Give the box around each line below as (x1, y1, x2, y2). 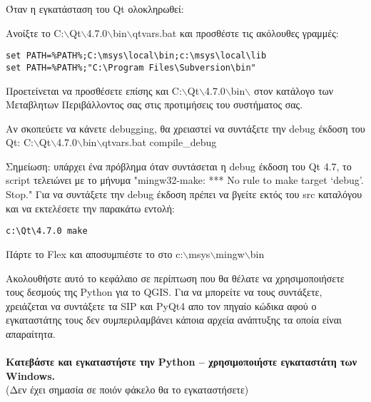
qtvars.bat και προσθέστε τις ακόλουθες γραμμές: (132, 25, 339, 40)
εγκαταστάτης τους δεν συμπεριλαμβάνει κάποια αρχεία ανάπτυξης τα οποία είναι (6, 312, 342, 327)
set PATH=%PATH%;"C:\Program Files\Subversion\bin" (6, 62, 256, 73)
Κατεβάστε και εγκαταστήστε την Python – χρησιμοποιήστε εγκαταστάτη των (6, 354, 357, 369)
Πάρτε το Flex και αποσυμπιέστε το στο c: (6, 246, 183, 261)
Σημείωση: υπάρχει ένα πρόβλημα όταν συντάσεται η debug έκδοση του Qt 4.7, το (6, 158, 352, 173)
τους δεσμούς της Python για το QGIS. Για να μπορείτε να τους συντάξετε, (6, 284, 322, 299)
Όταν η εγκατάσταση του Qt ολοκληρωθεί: (6, 1, 184, 16)
